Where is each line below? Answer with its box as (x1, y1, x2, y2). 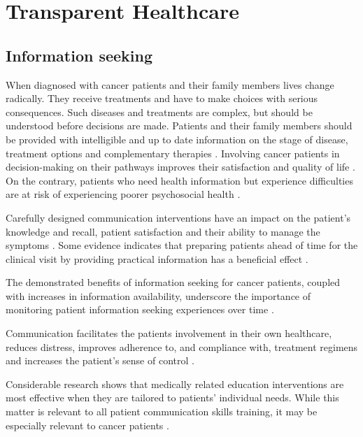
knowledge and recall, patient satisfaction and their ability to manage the (6, 224, 320, 238)
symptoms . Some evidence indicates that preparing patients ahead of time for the (6, 238, 358, 252)
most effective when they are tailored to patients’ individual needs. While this (6, 390, 339, 405)
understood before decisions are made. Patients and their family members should (6, 118, 353, 133)
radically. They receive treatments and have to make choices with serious (6, 91, 318, 106)
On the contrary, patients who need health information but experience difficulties (6, 173, 353, 187)
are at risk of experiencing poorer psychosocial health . (6, 187, 241, 201)
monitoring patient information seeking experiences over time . (6, 302, 274, 317)
